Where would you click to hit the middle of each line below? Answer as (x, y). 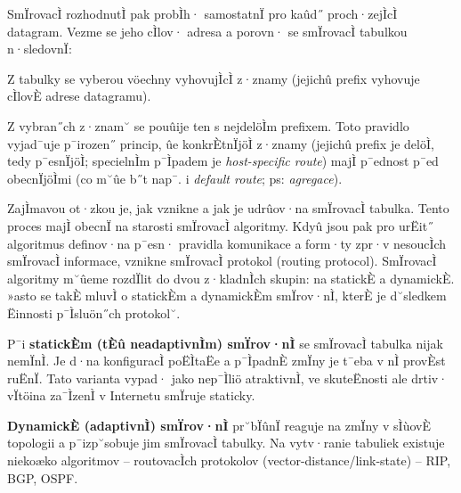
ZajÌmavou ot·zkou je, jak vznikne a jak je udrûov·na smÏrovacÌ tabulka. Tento (228, 208)
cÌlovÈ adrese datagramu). (79, 96)
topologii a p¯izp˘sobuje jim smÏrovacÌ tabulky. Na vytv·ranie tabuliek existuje (226, 443)
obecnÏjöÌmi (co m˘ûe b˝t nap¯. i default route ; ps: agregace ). (175, 178)
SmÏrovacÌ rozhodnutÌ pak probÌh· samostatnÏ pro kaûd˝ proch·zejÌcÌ (202, 13)
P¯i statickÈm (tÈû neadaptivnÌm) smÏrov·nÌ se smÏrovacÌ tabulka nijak (225, 343)
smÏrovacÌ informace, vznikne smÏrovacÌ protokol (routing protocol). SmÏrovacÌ (222, 261)
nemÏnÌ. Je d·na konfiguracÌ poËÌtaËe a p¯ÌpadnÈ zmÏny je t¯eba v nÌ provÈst (226, 361)
